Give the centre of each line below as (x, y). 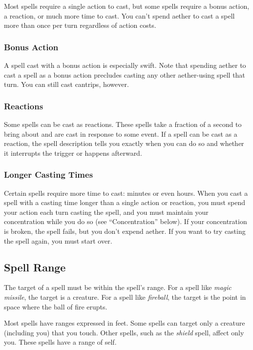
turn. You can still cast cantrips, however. (66, 84)
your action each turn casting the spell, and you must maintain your (106, 212)
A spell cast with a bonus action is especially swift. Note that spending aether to (125, 65)
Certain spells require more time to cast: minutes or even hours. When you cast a (126, 193)
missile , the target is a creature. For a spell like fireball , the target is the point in (125, 297)
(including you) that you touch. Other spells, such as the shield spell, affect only (124, 332)
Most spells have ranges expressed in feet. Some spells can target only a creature (125, 323)
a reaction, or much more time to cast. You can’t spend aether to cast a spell (119, 15)
